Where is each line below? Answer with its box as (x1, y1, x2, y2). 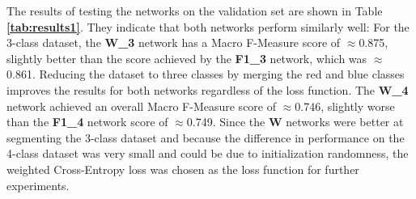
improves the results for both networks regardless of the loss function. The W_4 (6, 81, 409, 98)
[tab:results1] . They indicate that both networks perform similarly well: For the (6, 18, 410, 35)
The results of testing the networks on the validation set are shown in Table (6, 2, 383, 19)
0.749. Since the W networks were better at (186, 113, 404, 130)
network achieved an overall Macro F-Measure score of (6, 97, 277, 114)
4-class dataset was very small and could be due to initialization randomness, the (6, 145, 409, 162)
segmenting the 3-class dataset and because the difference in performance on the (6, 129, 405, 146)
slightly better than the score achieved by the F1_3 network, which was (6, 49, 367, 66)
